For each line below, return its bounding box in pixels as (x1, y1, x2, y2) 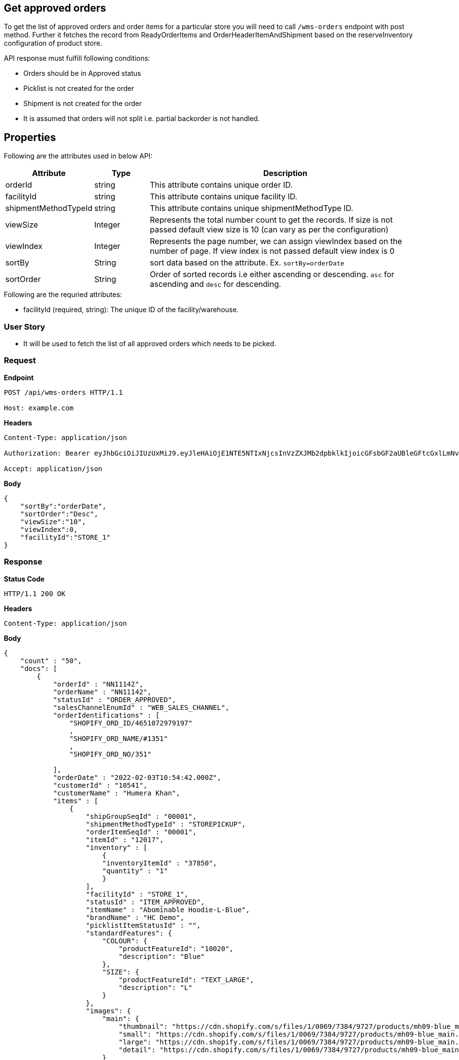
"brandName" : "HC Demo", (86, 913, 184, 921)
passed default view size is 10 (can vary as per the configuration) (150, 225, 388, 235)
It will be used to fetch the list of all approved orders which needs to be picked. (23, 339, 276, 348)
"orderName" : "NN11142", (53, 688, 152, 696)
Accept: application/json (4, 464, 103, 473)
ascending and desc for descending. (150, 279, 282, 289)
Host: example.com (4, 404, 74, 412)
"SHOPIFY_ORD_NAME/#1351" (69, 734, 168, 742)
